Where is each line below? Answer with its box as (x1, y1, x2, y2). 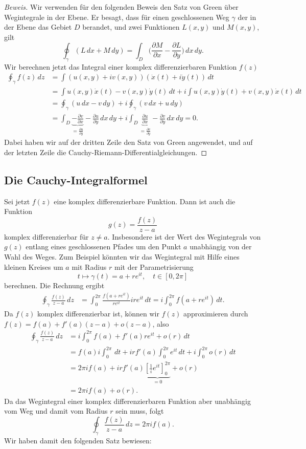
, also (152, 318, 169, 329)
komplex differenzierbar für (4, 231, 89, 242)
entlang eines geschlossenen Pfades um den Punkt (26, 241, 181, 252)
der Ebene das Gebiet (4, 22, 72, 32)
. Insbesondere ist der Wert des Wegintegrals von (107, 231, 261, 242)
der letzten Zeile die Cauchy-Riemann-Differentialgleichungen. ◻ (4, 146, 207, 157)
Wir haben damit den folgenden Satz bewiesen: (4, 435, 152, 446)
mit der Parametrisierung (114, 261, 194, 272)
